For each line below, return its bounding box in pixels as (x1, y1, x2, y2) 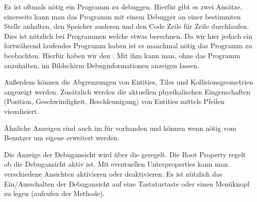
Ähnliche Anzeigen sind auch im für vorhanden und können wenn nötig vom (4, 122, 237, 133)
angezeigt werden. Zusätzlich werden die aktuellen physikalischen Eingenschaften (4, 86, 251, 97)
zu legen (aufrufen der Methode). (4, 188, 105, 199)
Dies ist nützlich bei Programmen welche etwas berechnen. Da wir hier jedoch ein (4, 30, 253, 41)
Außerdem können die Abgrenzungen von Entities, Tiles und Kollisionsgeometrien (4, 77, 254, 87)
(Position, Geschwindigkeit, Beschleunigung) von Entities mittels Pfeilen (4, 96, 225, 106)
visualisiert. (4, 105, 39, 116)
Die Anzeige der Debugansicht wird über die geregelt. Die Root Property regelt (4, 149, 246, 159)
